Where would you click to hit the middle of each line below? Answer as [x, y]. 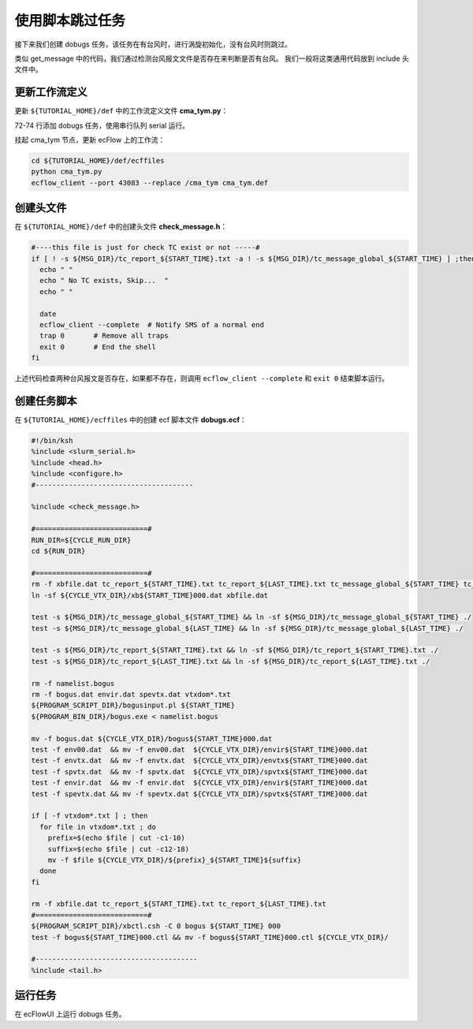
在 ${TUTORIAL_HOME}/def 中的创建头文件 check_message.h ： [121, 227]
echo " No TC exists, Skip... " [104, 281]
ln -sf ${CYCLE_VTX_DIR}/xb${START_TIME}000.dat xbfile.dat [150, 595]
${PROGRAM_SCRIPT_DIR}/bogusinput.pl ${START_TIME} [133, 705]
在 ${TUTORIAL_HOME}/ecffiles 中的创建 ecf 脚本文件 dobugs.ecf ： [131, 420]
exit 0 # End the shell [98, 347]
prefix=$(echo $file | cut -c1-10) [116, 838]
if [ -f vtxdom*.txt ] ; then [89, 816]
